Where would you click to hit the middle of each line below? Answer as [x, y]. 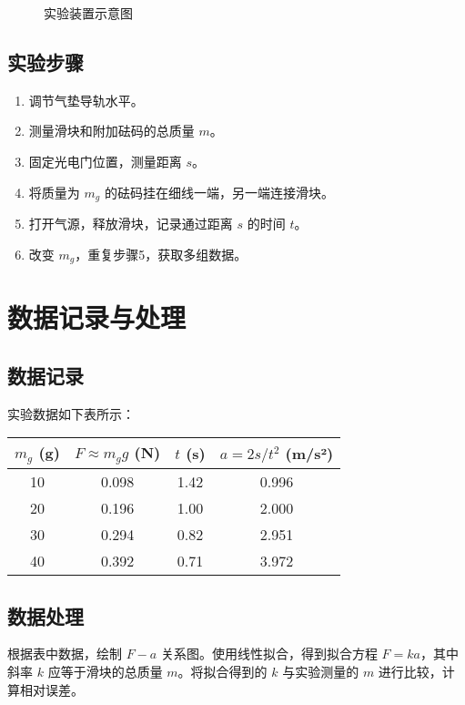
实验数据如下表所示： [71, 413]
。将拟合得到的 [222, 671]
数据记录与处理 [97, 317]
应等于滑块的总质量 [105, 671]
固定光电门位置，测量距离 [105, 161]
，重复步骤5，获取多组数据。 [161, 254]
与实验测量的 [321, 671]
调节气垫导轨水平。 [86, 100]
